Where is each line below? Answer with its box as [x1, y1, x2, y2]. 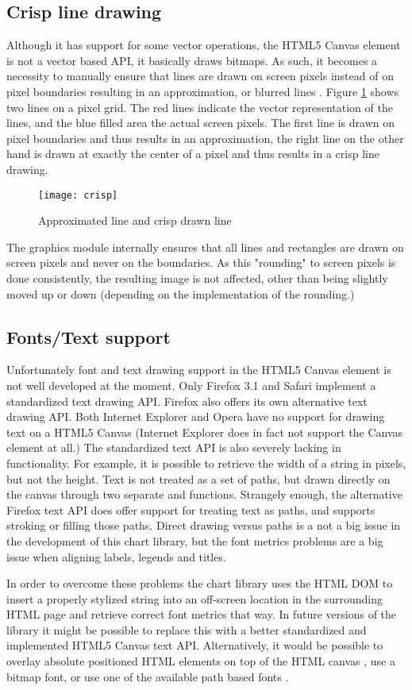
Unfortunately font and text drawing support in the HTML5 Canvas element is [6, 361, 391, 378]
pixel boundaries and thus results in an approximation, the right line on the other [6, 129, 404, 146]
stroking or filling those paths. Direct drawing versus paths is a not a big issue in [6, 517, 401, 534]
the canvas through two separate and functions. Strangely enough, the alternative [6, 486, 402, 503]
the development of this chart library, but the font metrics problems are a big [6, 532, 383, 549]
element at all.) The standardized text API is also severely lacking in [6, 439, 341, 456]
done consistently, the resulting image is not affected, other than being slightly [6, 269, 388, 286]
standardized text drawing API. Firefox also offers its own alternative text [6, 392, 368, 409]
